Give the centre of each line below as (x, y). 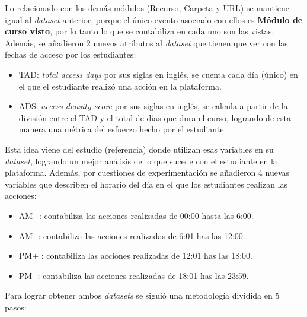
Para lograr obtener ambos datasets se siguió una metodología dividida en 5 (142, 295)
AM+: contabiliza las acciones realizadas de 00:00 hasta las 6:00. (136, 215)
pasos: (16, 307)
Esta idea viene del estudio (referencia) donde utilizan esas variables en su (139, 149)
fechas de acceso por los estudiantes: (71, 54)
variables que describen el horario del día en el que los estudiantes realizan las (146, 184)
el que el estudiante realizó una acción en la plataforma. (120, 86)
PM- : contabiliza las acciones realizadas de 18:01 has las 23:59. (134, 275)
